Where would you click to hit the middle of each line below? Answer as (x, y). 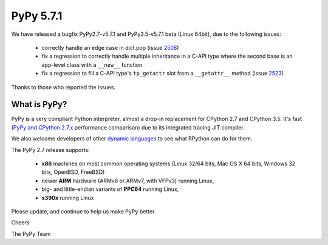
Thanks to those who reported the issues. (63, 87)
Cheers (20, 223)
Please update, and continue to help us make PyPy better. (84, 211)
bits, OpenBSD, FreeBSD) (73, 172)
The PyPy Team (31, 233)
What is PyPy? (39, 104)
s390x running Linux (68, 198)
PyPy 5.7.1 (37, 16)
